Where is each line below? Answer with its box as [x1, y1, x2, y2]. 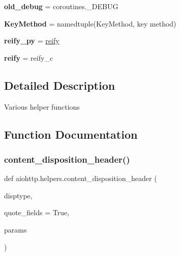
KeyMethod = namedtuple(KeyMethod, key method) [4, 18, 176, 29]
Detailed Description [4, 77, 115, 93]
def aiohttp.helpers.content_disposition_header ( [4, 173, 157, 184]
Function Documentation [4, 126, 138, 142]
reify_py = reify [4, 35, 59, 46]
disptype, [4, 190, 33, 200]
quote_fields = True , [4, 207, 70, 218]
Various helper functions [4, 101, 80, 112]
